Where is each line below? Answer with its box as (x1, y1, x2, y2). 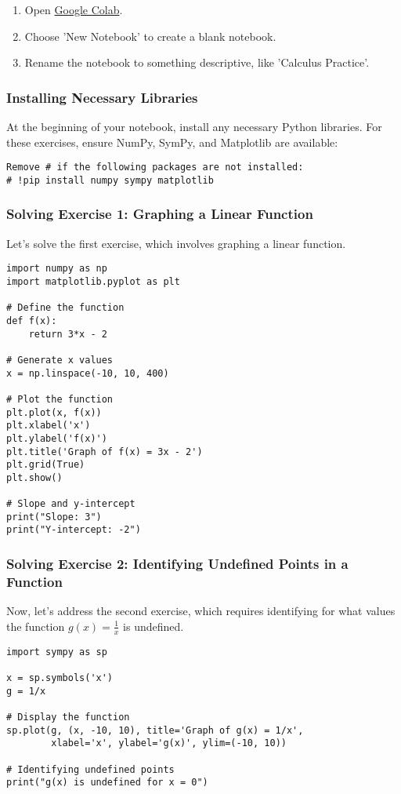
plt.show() (6, 472, 63, 483)
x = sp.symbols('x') (6, 672, 114, 683)
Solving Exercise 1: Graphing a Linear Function (6, 204, 313, 224)
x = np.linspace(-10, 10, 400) (6, 367, 169, 379)
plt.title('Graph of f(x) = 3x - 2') (6, 446, 203, 457)
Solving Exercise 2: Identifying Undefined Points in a (6, 554, 349, 574)
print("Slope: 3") (6, 511, 102, 523)
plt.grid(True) (6, 459, 85, 471)
